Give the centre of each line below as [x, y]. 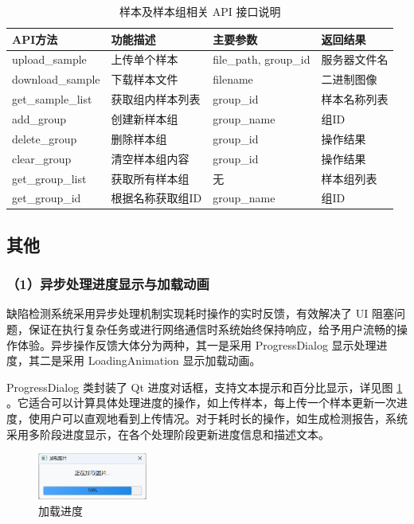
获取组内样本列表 [156, 99]
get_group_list [49, 178]
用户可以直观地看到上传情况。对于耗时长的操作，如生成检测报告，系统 [223, 418]
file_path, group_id [262, 59]
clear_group [42, 158]
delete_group [45, 138]
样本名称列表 [355, 99]
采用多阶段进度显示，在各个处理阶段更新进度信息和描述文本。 [168, 434]
